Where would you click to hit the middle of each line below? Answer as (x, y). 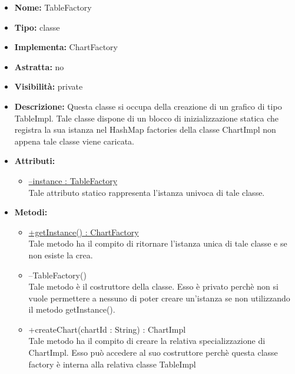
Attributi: (35, 161)
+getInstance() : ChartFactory (84, 232)
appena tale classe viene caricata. (74, 141)
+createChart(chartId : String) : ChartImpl (107, 329)
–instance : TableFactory (73, 180)
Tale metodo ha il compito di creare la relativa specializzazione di (147, 341)
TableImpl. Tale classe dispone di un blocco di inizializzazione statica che (147, 118)
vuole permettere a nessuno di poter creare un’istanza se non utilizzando (159, 298)
